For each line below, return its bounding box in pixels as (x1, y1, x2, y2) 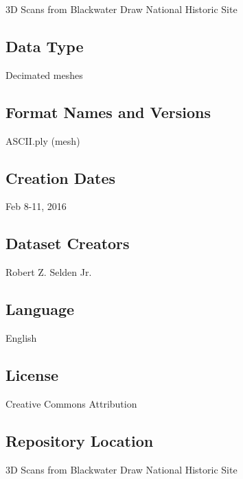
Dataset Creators (5, 233, 130, 254)
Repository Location (5, 430, 154, 451)
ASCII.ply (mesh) (5, 133, 80, 148)
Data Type (5, 35, 84, 56)
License (5, 364, 59, 385)
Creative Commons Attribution (5, 396, 137, 410)
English (5, 330, 37, 344)
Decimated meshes (5, 67, 83, 82)
